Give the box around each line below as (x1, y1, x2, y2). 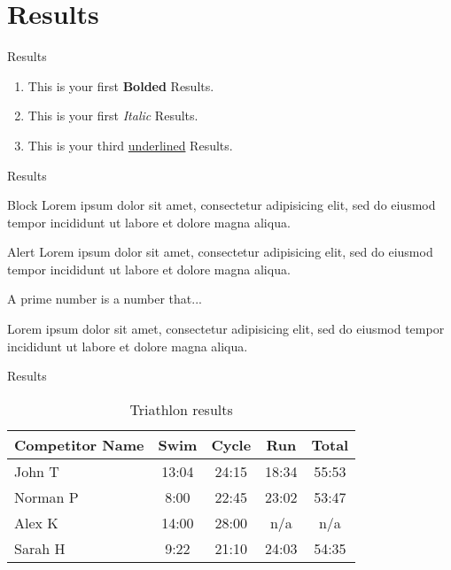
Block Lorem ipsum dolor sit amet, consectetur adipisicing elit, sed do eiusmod (7, 196, 436, 214)
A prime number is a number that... (7, 289, 202, 308)
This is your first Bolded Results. (27, 76, 214, 95)
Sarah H (14, 537, 66, 558)
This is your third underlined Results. (27, 135, 233, 154)
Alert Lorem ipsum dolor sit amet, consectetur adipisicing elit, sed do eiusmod (7, 243, 433, 261)
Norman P (14, 486, 79, 507)
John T (14, 460, 59, 481)
